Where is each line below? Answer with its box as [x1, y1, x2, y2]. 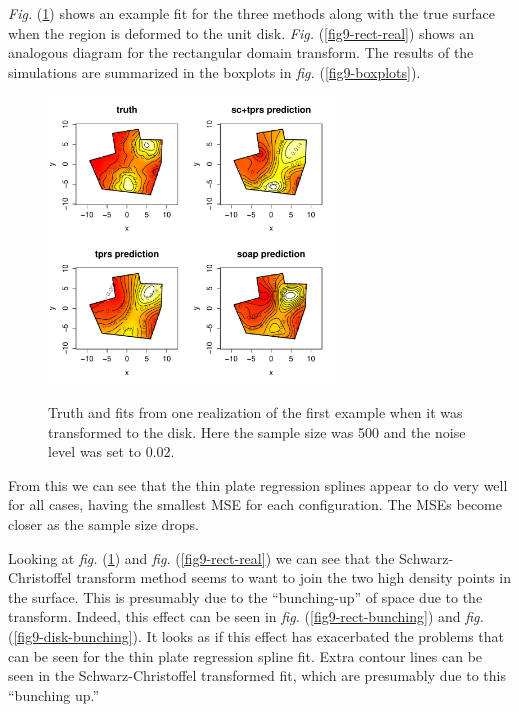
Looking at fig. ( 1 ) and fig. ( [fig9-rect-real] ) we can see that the [8, 547, 395, 568]
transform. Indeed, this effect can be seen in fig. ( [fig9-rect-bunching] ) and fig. [8, 606, 484, 627]
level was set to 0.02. [48, 441, 175, 462]
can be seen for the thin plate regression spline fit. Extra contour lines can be [8, 645, 483, 666]
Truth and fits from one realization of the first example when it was [48, 401, 463, 422]
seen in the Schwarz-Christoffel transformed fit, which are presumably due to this [8, 665, 506, 686]
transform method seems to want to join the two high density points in [76, 567, 512, 588]
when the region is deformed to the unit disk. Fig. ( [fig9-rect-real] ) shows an [8, 22, 475, 43]
